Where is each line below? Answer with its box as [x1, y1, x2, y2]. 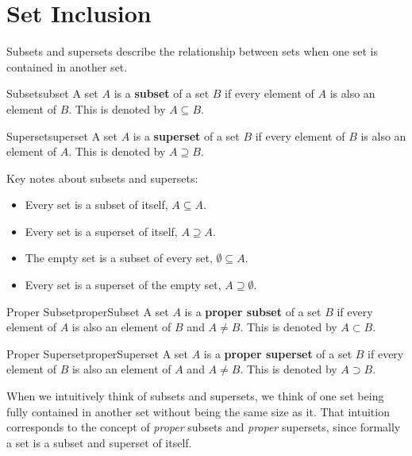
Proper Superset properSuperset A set [6, 345, 188, 361]
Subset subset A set [6, 85, 98, 102]
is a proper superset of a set [203, 345, 352, 361]
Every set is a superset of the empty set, [25, 276, 221, 293]
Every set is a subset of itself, [25, 196, 168, 213]
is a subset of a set [114, 85, 210, 102]
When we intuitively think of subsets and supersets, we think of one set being [6, 388, 384, 404]
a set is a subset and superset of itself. [6, 434, 192, 450]
